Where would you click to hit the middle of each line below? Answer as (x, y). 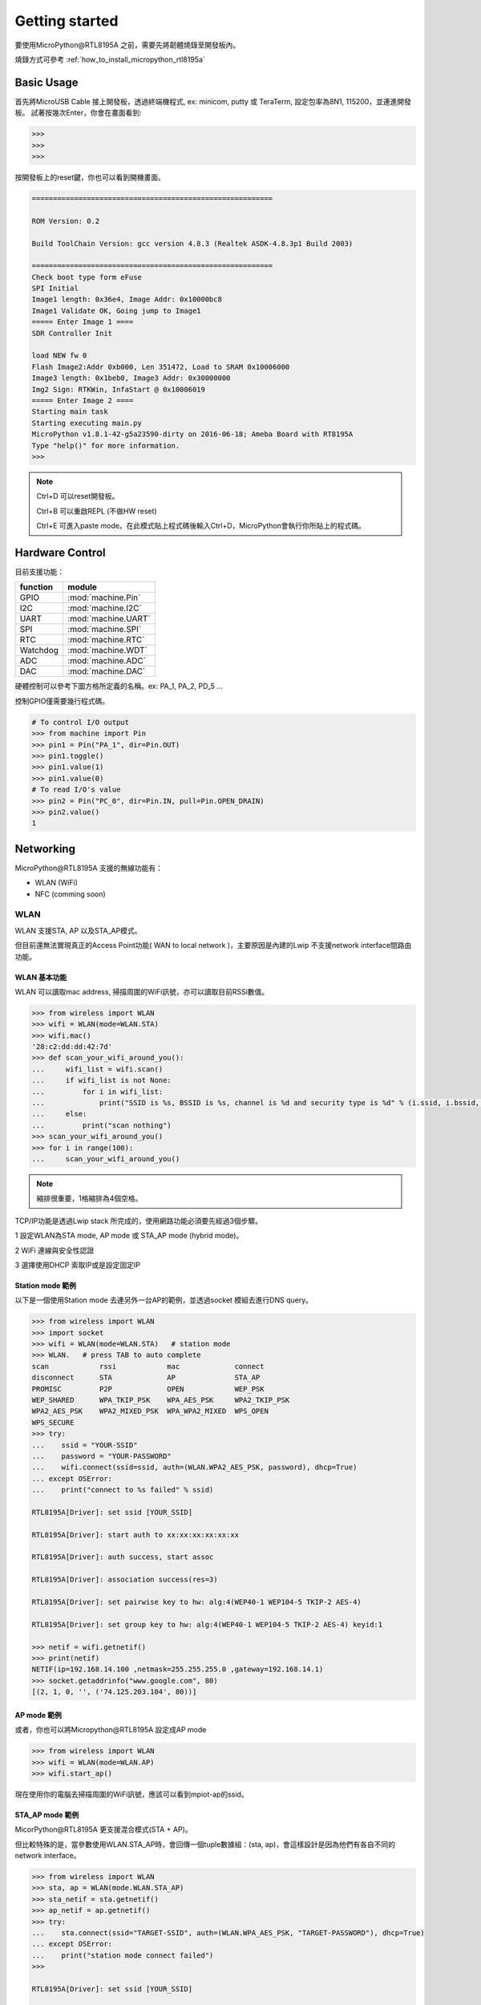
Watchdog (39, 650)
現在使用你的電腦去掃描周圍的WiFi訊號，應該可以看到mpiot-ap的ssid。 (131, 1794)
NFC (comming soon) (70, 893)
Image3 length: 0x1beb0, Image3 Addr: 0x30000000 (131, 378)
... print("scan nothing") (101, 1125)
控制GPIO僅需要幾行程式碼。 (62, 701)
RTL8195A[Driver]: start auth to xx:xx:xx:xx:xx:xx (135, 1535)
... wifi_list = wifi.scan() (97, 1069)
